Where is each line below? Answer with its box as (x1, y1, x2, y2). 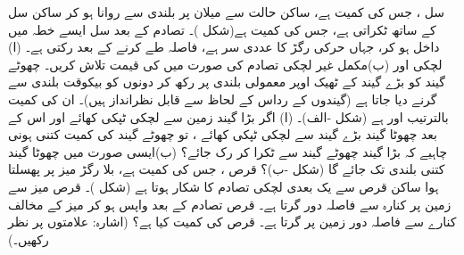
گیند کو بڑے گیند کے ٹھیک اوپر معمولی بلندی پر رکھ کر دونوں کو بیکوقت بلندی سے (8, 72, 445, 91)
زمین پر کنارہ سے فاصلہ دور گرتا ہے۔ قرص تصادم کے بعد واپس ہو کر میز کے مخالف (8, 194, 452, 213)
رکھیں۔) (8, 229, 49, 248)
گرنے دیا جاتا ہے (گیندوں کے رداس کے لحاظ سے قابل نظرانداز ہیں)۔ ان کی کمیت (8, 89, 437, 108)
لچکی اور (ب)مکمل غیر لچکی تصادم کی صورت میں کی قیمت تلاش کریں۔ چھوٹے (8, 54, 443, 73)
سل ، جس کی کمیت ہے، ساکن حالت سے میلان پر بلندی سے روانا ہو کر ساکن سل (8, 3, 444, 21)
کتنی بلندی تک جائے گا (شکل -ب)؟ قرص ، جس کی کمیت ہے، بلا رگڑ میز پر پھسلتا (8, 160, 445, 178)
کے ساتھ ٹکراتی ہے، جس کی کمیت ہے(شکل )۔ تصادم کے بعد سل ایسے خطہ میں (8, 20, 436, 38)
